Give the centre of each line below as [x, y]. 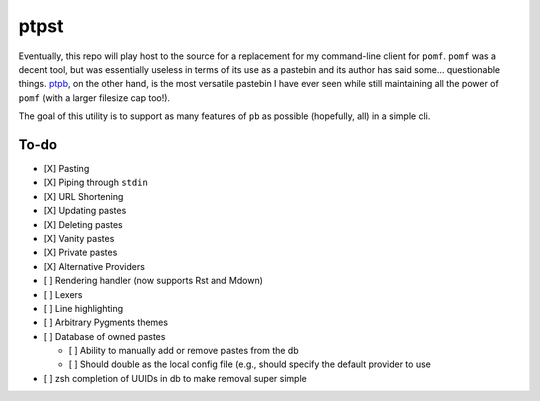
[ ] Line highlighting [83, 308]
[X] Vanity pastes [79, 238]
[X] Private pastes [80, 252]
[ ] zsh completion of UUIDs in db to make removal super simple [175, 378]
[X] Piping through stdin [96, 182]
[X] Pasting [66, 169]
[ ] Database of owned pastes [104, 336]
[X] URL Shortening [83, 196]
